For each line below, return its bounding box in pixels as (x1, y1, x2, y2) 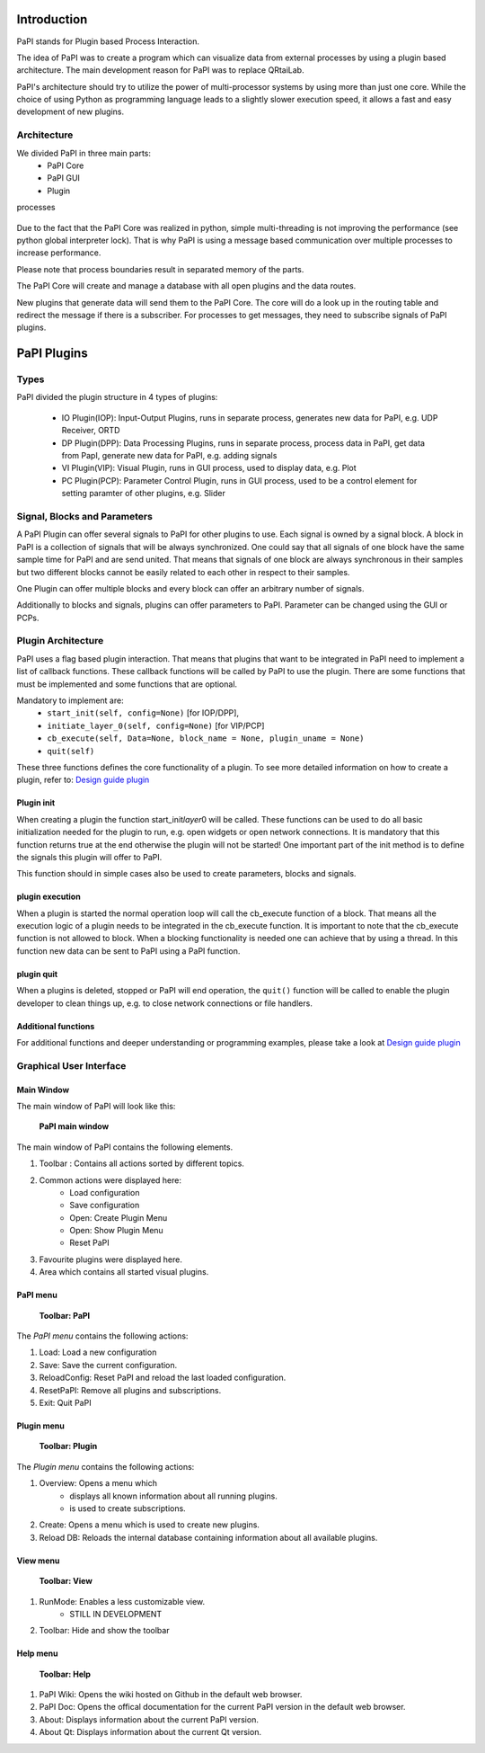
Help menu (16, 1648, 58, 1659)
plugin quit (16, 968, 58, 979)
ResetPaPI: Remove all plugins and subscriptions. (39, 1384, 222, 1395)
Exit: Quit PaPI (39, 1398, 92, 1408)
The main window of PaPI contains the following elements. (16, 1142, 234, 1152)
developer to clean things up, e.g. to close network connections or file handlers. (16, 998, 313, 1009)
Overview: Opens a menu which (39, 1478, 157, 1489)
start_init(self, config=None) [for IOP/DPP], (47, 707, 240, 718)
